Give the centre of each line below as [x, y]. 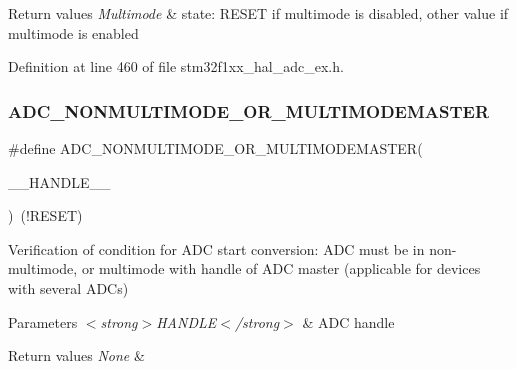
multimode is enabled [73, 32]
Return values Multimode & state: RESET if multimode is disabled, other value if [258, 13]
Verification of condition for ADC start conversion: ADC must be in [216, 248]
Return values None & [76, 355]
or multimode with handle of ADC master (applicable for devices [281, 268]
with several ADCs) [68, 287]
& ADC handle [348, 321]
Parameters [43, 321]
